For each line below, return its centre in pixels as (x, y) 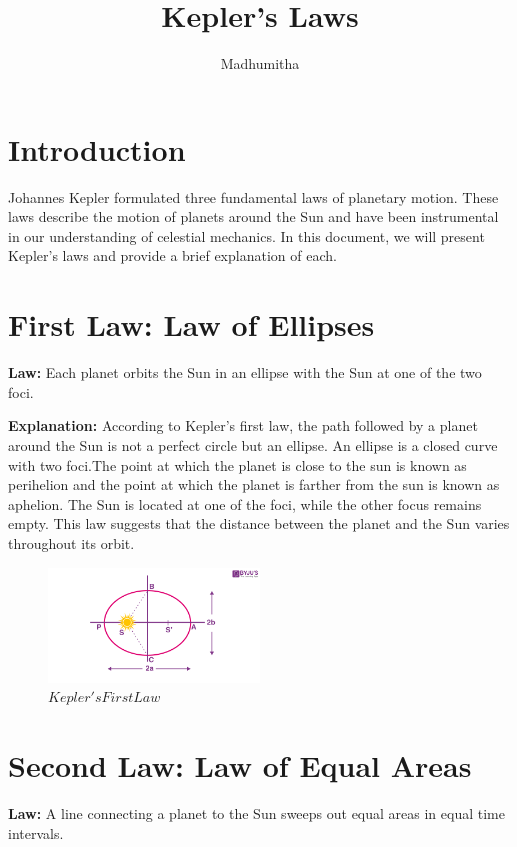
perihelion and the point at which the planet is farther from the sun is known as (254, 484)
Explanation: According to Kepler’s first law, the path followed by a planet (243, 425)
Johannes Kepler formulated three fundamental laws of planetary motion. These (253, 196)
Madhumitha (260, 63)
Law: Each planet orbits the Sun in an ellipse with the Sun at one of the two (245, 372)
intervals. (36, 832)
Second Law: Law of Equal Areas (240, 765)
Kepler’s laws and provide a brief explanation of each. (172, 255)
